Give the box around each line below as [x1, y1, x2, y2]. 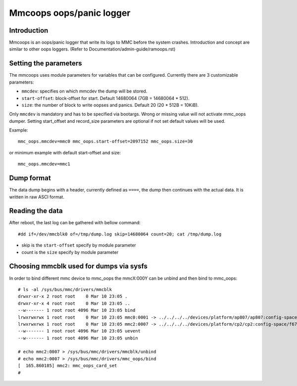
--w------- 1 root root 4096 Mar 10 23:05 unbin [18, 335, 138, 341]
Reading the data [9, 207, 63, 215]
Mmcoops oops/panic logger [9, 7, 131, 18]
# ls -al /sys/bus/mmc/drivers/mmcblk [18, 287, 112, 292]
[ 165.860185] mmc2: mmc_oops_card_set [18, 363, 117, 369]
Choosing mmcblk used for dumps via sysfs [9, 262, 148, 271]
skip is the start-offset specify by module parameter [21, 242, 136, 248]
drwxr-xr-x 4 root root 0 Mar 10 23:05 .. [18, 300, 131, 306]
